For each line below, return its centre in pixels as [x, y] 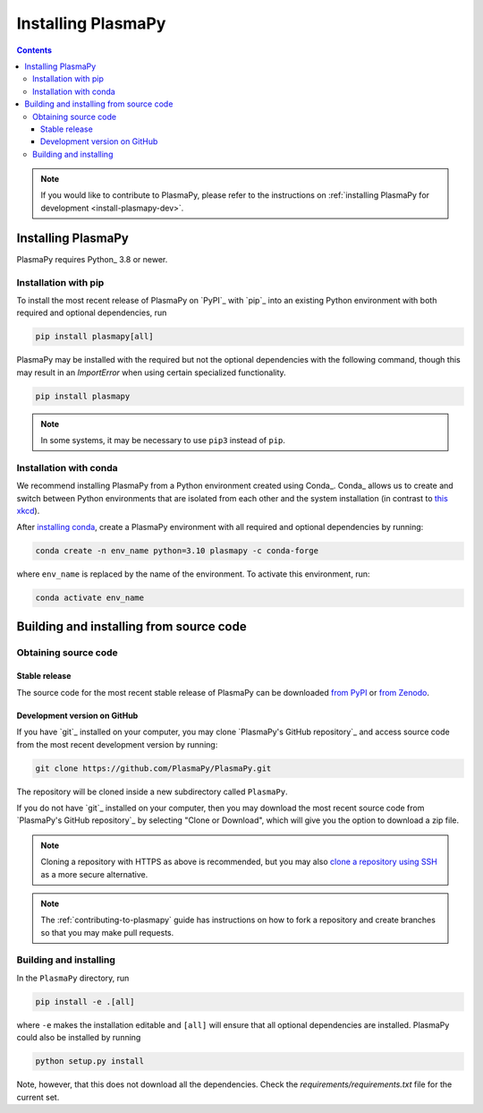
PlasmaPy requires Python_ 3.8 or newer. [92, 259]
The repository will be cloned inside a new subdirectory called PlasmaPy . [152, 792]
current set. [38, 1097]
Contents [34, 50]
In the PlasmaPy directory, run [73, 978]
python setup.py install [90, 1062]
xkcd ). [28, 510]
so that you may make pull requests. [107, 932]
